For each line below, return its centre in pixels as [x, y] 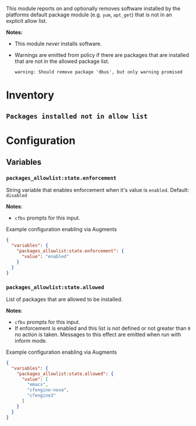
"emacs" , [38, 385]
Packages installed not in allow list [77, 116]
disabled [17, 196]
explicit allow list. [27, 21]
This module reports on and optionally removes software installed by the [93, 9]
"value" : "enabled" [45, 257]
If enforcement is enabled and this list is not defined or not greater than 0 [102, 328]
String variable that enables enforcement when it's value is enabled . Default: [97, 190]
